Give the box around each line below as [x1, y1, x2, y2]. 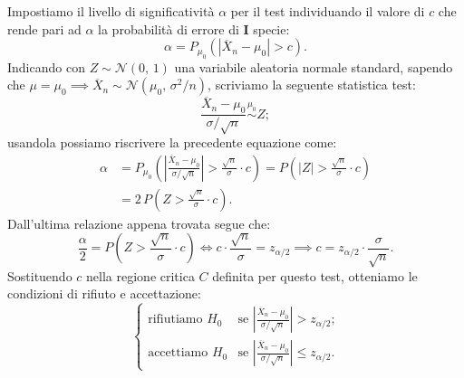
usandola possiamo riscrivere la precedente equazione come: [7, 133, 337, 151]
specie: [253, 19, 290, 38]
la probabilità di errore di [98, 19, 239, 38]
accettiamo [148, 346, 208, 360]
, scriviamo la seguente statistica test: [208, 75, 416, 94]
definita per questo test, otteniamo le [212, 266, 418, 285]
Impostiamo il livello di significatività [7, 2, 215, 20]
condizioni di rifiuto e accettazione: [7, 284, 201, 303]
